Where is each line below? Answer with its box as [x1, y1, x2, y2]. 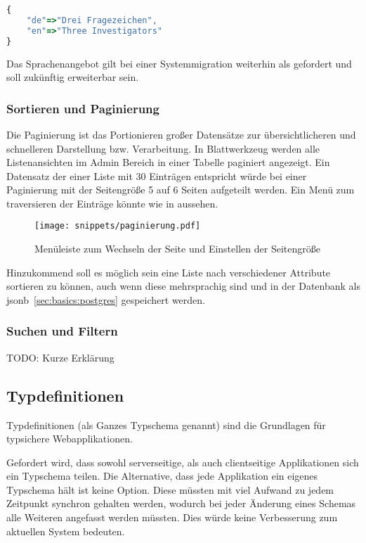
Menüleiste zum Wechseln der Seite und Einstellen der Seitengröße [34, 241, 320, 256]
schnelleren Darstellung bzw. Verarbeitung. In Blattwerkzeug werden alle [6, 141, 320, 155]
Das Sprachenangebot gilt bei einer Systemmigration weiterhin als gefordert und [6, 56, 352, 70]
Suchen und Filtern [6, 322, 118, 340]
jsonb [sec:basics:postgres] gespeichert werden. [6, 292, 205, 307]
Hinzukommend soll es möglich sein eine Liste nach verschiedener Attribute [6, 264, 331, 279]
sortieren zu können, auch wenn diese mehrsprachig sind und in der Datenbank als [6, 279, 361, 293]
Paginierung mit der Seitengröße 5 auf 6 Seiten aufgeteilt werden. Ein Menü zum [6, 182, 355, 197]
